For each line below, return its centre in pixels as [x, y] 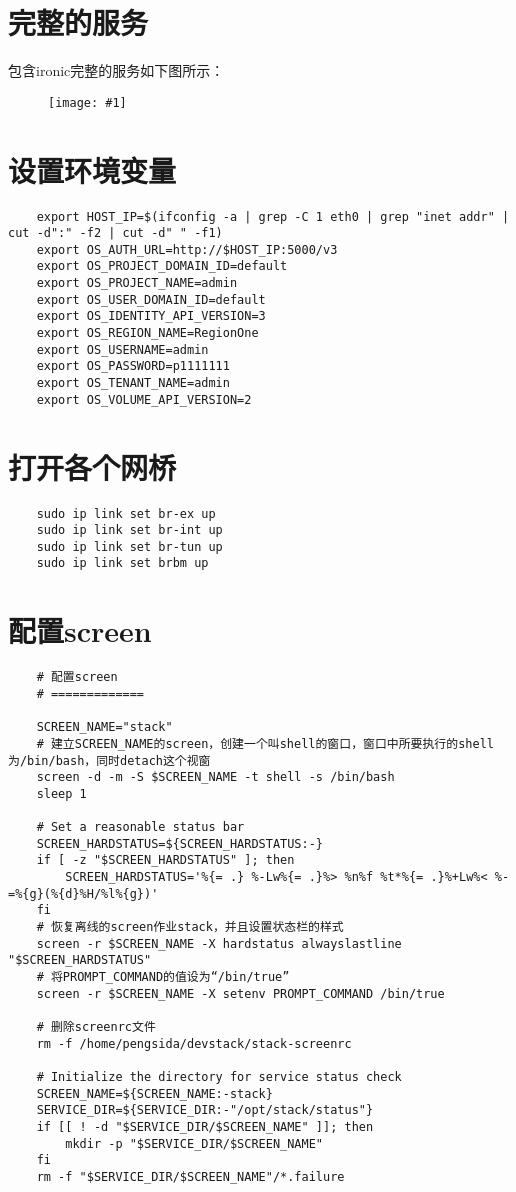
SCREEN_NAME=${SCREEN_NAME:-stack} [154, 1093]
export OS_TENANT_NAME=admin [133, 383]
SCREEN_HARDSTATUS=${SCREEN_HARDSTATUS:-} [179, 843]
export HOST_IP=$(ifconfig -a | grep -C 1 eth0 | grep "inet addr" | [273, 216]
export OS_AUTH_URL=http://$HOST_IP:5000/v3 [187, 249]
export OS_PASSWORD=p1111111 [133, 366]
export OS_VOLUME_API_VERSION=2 [144, 399]
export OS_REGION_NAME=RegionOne [147, 333]
